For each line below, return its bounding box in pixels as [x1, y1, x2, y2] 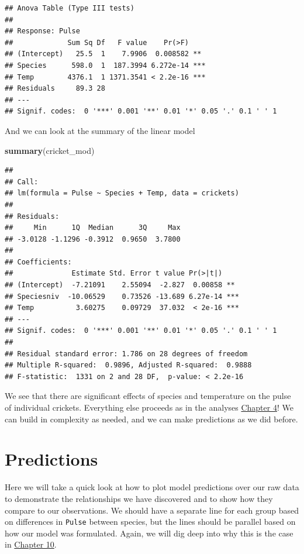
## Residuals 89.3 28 [5, 84, 105, 93]
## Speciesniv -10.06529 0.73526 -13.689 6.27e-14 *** [5, 292, 239, 301]
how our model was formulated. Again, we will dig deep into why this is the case [5, 527, 293, 539]
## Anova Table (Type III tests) [5, 4, 134, 12]
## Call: [5, 177, 39, 186]
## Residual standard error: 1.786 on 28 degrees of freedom [5, 349, 248, 358]
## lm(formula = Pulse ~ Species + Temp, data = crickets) [5, 189, 239, 198]
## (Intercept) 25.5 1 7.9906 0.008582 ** [5, 50, 202, 59]
